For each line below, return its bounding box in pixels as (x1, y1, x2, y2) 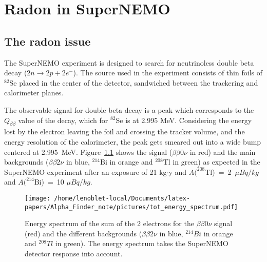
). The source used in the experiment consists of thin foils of (73, 67, 262, 78)
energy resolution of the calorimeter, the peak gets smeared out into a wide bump (4, 136, 261, 147)
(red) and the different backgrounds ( (25, 228, 142, 238)
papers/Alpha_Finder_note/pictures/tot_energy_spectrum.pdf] (25, 203, 238, 211)
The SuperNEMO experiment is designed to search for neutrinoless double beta (4, 57, 254, 68)
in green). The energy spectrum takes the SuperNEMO (55, 238, 228, 249)
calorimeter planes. (4, 87, 64, 98)
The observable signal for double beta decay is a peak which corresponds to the (4, 104, 254, 115)
